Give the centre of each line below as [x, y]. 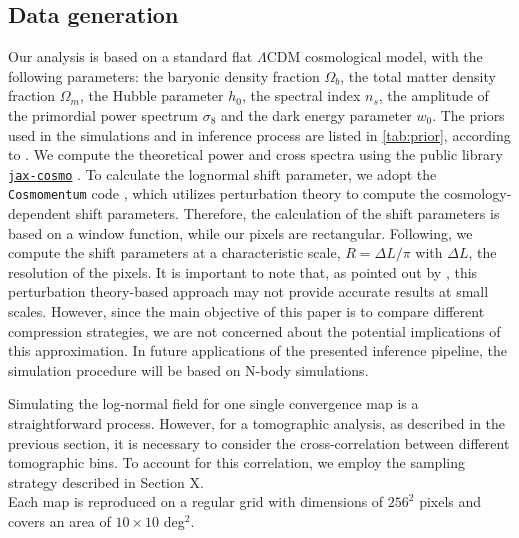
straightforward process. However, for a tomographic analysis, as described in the [257, 423]
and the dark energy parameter [316, 114]
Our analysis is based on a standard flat [130, 56]
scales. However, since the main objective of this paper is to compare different [246, 311]
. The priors [468, 114]
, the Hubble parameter [151, 95]
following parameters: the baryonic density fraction [164, 75]
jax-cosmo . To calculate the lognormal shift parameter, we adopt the [222, 173]
